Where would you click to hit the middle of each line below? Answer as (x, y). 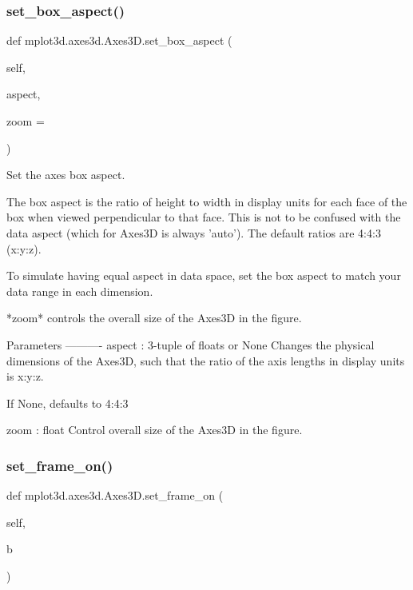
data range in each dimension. (80, 291)
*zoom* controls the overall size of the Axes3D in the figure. (154, 318)
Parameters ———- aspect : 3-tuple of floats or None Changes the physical (191, 344)
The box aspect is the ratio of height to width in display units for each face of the (207, 201)
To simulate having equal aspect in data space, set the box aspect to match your (204, 275)
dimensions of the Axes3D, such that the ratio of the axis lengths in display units (206, 360)
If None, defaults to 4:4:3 (68, 403)
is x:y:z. (25, 376)
